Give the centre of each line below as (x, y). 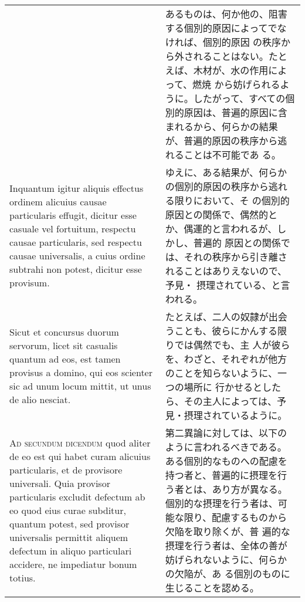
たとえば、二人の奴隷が (217, 317)
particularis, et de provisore (66, 469)
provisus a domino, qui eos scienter (81, 372)
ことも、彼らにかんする (226, 331)
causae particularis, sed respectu (76, 242)
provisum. (30, 283)
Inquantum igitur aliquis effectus (77, 188)
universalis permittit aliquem (69, 537)
